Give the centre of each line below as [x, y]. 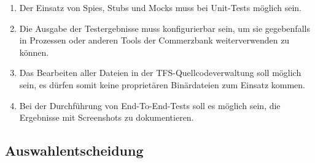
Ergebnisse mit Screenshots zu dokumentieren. [107, 117]
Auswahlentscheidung [74, 150]
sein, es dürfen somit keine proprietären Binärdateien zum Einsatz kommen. [162, 84]
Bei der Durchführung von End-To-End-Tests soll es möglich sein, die [150, 105]
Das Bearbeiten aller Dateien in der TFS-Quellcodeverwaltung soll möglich [160, 73]
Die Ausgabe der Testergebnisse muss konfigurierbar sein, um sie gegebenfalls [165, 28]
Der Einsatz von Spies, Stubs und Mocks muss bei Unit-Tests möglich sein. [161, 7]
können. [34, 52]
